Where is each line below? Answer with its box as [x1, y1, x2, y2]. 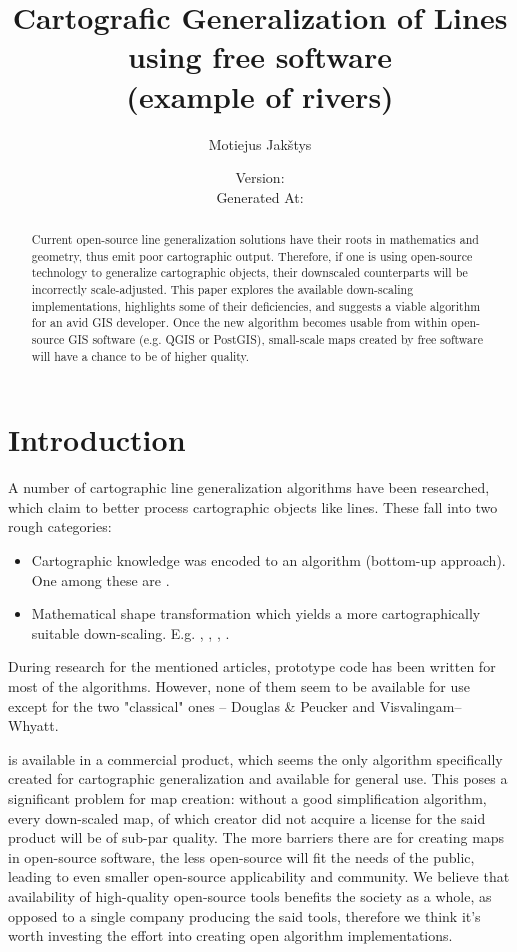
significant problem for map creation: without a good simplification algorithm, [8, 787, 487, 808]
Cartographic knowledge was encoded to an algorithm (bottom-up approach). [31, 550, 506, 571]
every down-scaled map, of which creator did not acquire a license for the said [8, 807, 486, 828]
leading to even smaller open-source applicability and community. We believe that [8, 866, 510, 887]
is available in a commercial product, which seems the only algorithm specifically [8, 748, 503, 769]
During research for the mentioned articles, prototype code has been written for [8, 656, 496, 677]
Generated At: [216, 186, 304, 207]
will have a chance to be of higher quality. [31, 347, 250, 364]
